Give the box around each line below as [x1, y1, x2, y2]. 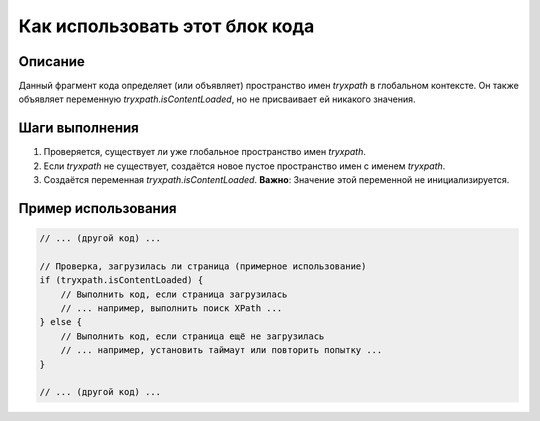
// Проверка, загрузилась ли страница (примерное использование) [39, 260, 367, 272]
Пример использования [18, 200, 177, 217]
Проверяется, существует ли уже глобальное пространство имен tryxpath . [43, 146, 367, 158]
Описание [18, 53, 85, 70]
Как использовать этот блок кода [18, 15, 315, 37]
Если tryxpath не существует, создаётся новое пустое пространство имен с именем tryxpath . [43, 160, 446, 172]
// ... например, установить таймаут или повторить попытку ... [60, 345, 383, 356]
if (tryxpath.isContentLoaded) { [39, 275, 204, 286]
